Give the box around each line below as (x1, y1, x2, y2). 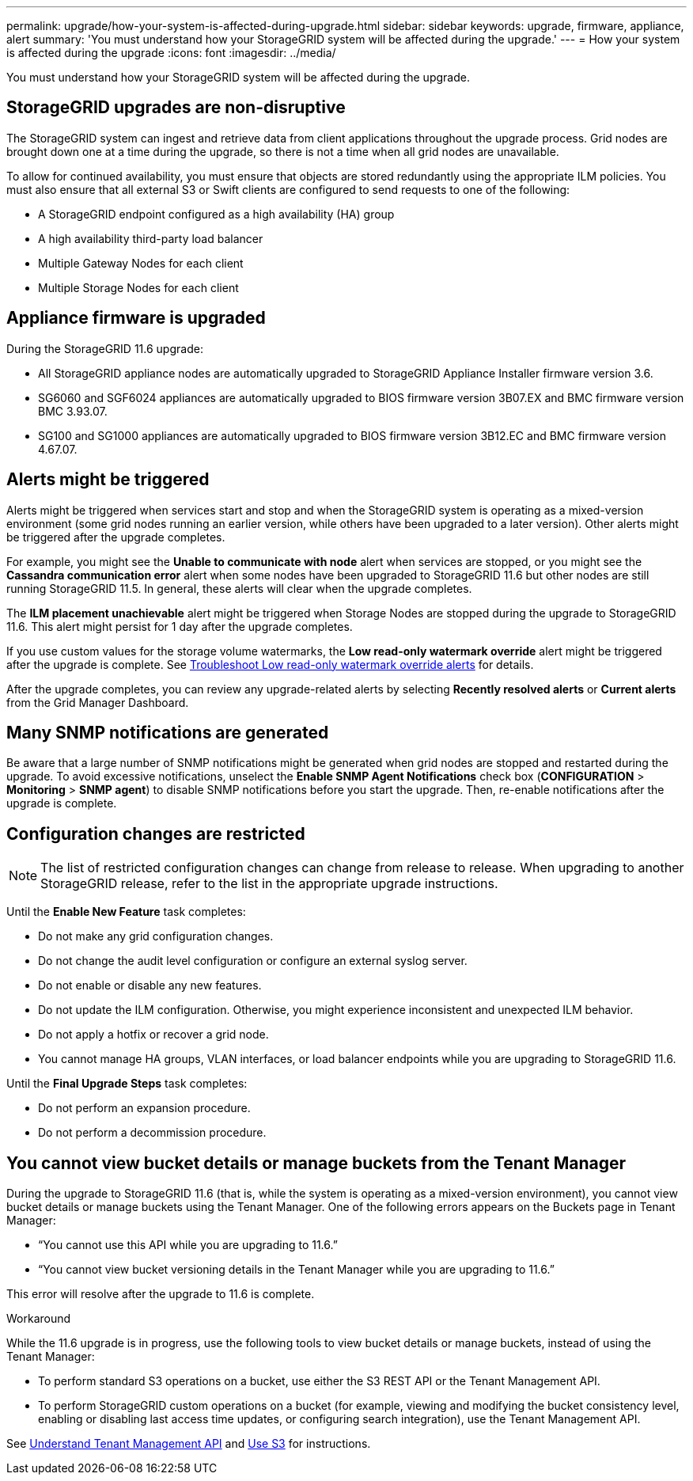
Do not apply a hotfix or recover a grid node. (38, 1027, 269, 1042)
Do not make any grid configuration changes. (38, 929, 274, 944)
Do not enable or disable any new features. (38, 978, 262, 993)
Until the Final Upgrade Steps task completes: (6, 1077, 248, 1091)
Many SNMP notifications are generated (6, 722, 329, 742)
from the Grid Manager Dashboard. (6, 695, 189, 709)
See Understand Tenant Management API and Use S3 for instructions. (6, 1437, 371, 1451)
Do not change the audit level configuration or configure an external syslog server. (38, 954, 468, 968)
